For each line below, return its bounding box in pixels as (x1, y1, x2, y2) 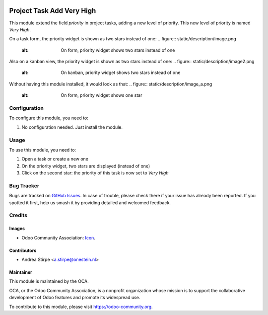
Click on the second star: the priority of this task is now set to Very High (21, 170, 169, 176)
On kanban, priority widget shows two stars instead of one (61, 70, 181, 76)
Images (9, 226, 25, 232)
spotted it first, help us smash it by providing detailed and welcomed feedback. (9, 199, 171, 206)
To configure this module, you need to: (9, 115, 89, 121)
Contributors (9, 247, 37, 253)
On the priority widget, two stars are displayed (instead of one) (21, 163, 150, 169)
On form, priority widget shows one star (61, 92, 142, 98)
